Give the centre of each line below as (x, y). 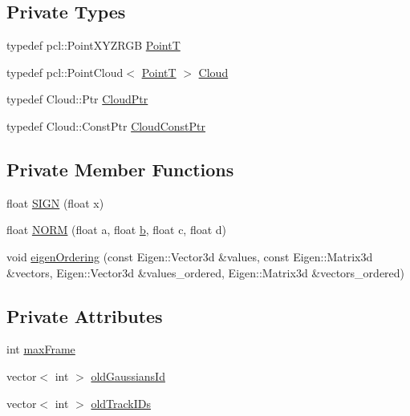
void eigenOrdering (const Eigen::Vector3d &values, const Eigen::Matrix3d (190, 256)
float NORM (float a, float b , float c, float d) (117, 230)
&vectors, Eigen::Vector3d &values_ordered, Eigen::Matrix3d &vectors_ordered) (206, 272)
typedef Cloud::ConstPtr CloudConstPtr (106, 125)
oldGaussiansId (128, 376)
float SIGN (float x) (55, 202)
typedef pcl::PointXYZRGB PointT (93, 45)
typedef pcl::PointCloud (65, 72)
